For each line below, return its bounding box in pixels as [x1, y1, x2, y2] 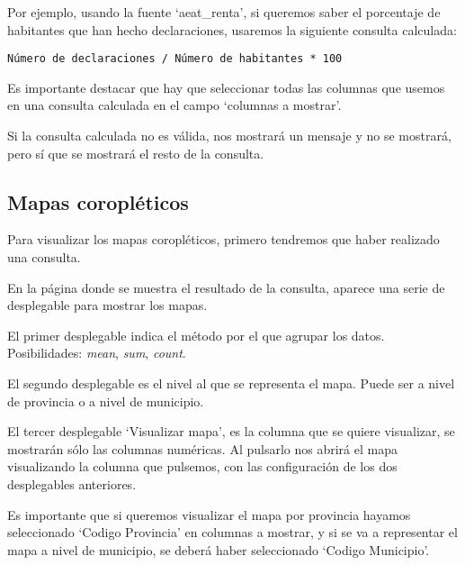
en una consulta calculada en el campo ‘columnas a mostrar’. [7, 96, 342, 114]
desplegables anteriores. [7, 474, 137, 493]
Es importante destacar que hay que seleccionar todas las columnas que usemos [7, 77, 445, 96]
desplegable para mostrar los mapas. [7, 296, 208, 314]
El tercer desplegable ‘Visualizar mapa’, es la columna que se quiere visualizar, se [7, 422, 455, 441]
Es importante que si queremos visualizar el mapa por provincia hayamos [7, 505, 411, 524]
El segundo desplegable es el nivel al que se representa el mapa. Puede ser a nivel [7, 373, 455, 392]
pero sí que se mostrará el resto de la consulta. [7, 143, 264, 162]
